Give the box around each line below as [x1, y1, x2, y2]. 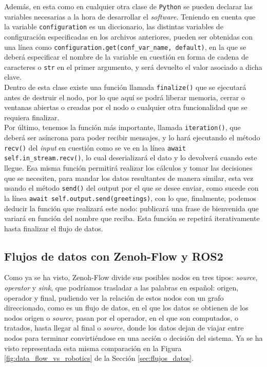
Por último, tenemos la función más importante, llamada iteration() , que [4, 122, 241, 133]
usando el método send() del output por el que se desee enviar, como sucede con [4, 182, 259, 193]
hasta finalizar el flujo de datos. [4, 223, 103, 233]
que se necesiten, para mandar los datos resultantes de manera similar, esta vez [4, 172, 254, 183]
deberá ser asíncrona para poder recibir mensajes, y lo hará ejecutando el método [4, 132, 260, 143]
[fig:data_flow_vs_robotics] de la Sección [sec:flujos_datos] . [4, 353, 194, 363]
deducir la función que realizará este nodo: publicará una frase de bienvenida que [4, 203, 259, 213]
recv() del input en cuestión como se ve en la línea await [4, 142, 186, 153]
